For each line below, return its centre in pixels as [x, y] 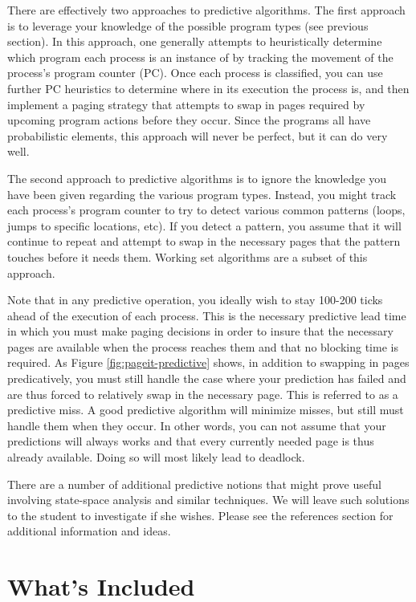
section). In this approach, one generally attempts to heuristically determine [195, 41]
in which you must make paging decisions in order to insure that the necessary [200, 331]
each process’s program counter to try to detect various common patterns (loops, [206, 210]
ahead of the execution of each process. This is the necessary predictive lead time [207, 315]
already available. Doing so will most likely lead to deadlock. [156, 457]
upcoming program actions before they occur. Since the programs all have [189, 120]
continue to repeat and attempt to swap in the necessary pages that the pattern [204, 241]
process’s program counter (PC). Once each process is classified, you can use [195, 73]
